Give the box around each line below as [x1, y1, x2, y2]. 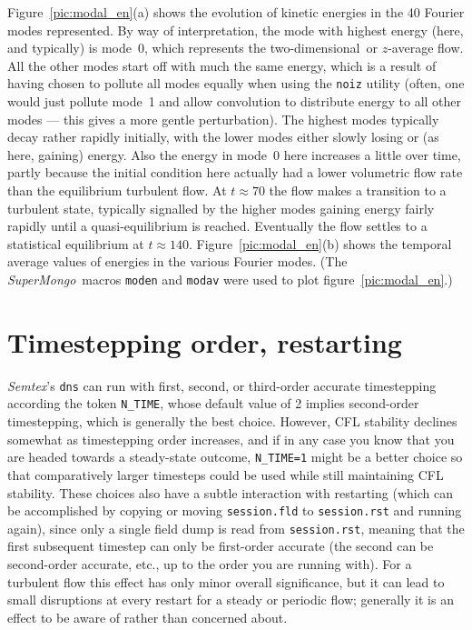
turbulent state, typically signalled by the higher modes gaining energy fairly [7, 198, 435, 217]
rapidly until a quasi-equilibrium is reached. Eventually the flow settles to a [7, 216, 428, 235]
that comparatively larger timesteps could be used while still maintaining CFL [7, 465, 444, 484]
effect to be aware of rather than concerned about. [7, 607, 288, 626]
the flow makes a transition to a [269, 181, 447, 199]
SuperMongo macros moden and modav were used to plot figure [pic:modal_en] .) [7, 269, 453, 288]
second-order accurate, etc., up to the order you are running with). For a [7, 555, 412, 573]
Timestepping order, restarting [7, 323, 402, 360]
